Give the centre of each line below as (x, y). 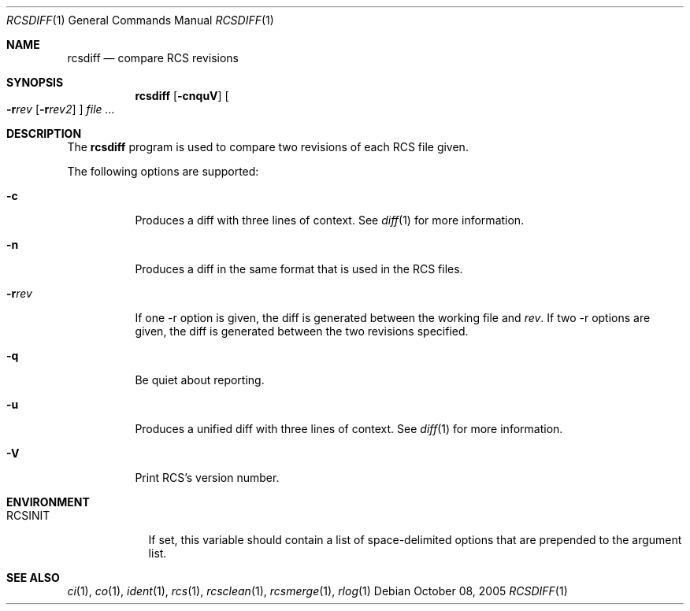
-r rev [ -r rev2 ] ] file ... (61, 109)
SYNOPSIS (35, 82)
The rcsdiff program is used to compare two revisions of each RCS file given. (268, 147)
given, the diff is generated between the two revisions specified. (302, 331)
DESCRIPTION (44, 133)
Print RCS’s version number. (207, 478)
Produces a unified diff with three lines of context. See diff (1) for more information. (349, 429)
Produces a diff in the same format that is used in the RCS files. (299, 269)
